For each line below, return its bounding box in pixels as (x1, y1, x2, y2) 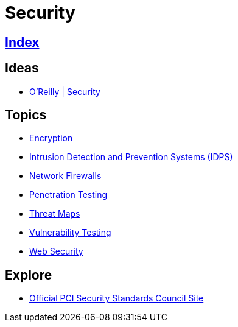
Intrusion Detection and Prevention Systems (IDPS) (29, 152, 233, 163)
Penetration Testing (29, 189, 108, 200)
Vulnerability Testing (29, 227, 111, 238)
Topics (5, 107, 47, 123)
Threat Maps (29, 208, 80, 219)
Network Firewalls (29, 171, 102, 181)
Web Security (29, 246, 83, 257)
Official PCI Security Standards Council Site (29, 293, 204, 304)
